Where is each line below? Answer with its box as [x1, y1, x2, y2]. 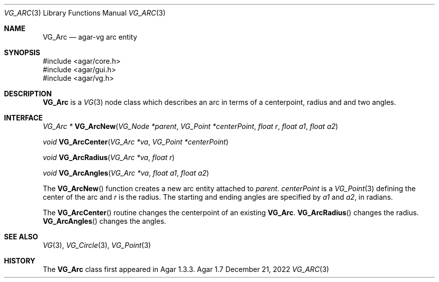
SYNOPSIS [4, 48, 41, 57]
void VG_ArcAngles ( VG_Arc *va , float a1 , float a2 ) [43, 169, 209, 177]
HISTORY [4, 256, 36, 265]
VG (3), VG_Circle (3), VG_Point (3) [43, 241, 151, 249]
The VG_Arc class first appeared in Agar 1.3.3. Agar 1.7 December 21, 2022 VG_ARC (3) [43, 265, 329, 273]
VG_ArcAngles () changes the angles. [43, 217, 166, 225]
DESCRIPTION [4, 89, 52, 98]
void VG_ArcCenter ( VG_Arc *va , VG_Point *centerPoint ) [43, 137, 229, 146]
